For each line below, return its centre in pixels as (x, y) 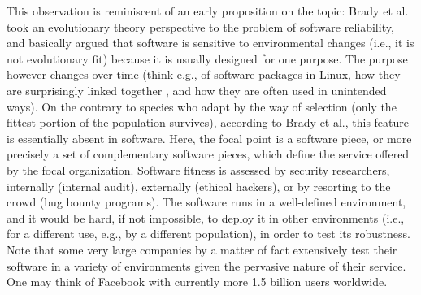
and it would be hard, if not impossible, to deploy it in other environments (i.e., (206, 217)
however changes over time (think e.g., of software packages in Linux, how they (204, 74)
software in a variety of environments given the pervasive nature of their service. (206, 265)
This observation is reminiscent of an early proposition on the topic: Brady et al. (208, 11)
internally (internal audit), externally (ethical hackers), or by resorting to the (199, 186)
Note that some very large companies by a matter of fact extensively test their (202, 249)
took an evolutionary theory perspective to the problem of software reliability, (200, 26)
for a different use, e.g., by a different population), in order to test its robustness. (208, 234)
